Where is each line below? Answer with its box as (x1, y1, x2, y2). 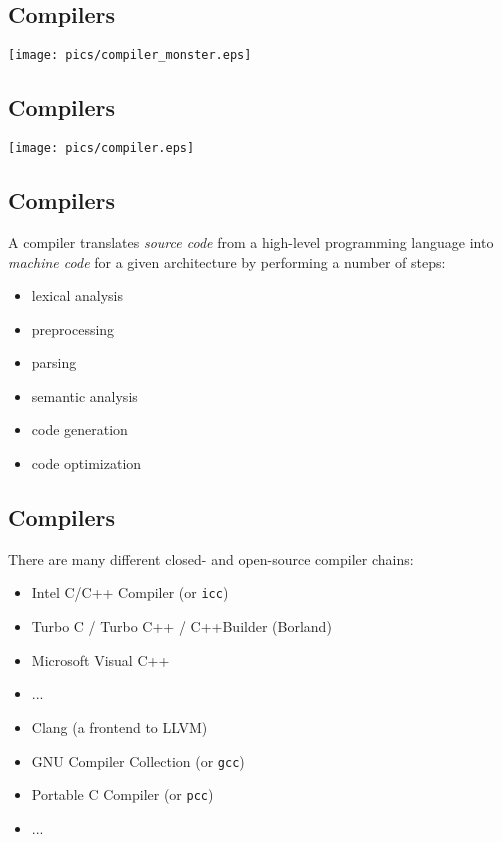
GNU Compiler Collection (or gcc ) (31, 750, 245, 771)
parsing (31, 352, 77, 373)
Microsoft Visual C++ (31, 649, 170, 670)
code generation (31, 419, 128, 440)
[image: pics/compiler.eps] (8, 141, 195, 156)
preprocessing (31, 318, 115, 339)
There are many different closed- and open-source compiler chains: (8, 548, 414, 569)
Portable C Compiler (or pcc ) (31, 784, 214, 805)
